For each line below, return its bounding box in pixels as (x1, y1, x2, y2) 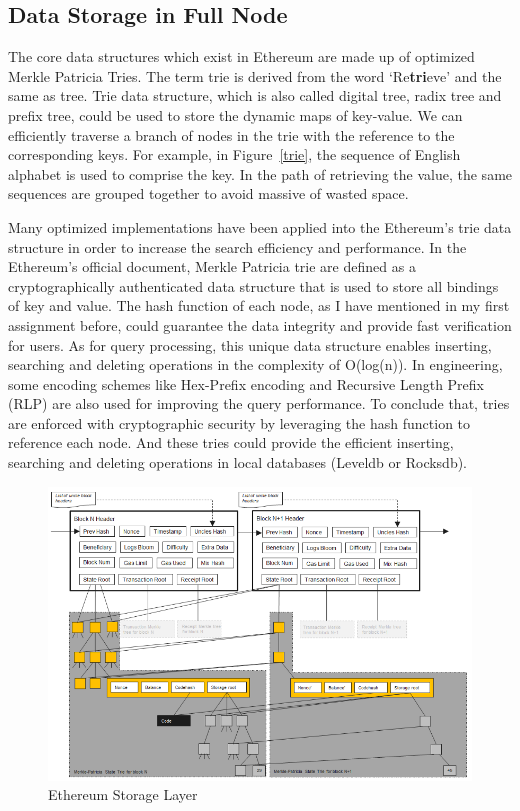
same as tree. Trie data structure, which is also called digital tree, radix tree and (8, 85, 502, 106)
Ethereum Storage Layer (48, 784, 198, 805)
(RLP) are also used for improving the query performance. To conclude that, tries (8, 393, 510, 414)
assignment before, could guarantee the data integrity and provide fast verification (8, 314, 512, 335)
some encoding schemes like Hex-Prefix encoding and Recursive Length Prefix (8, 373, 484, 394)
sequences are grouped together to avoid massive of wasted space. (8, 183, 409, 204)
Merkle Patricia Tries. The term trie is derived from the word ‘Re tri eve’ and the (8, 65, 502, 86)
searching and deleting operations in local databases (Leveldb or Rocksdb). (8, 452, 468, 473)
